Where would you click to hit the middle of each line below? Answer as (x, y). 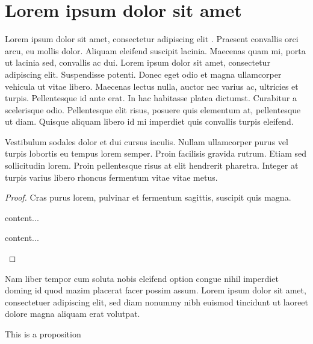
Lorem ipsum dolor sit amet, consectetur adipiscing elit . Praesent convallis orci (152, 39)
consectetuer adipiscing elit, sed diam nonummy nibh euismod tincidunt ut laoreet (157, 302)
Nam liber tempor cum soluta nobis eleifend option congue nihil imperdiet (142, 278)
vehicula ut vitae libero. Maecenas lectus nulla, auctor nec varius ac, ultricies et (152, 86)
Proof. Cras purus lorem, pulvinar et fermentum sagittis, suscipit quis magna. (148, 197)
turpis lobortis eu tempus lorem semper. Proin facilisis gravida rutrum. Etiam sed (156, 153)
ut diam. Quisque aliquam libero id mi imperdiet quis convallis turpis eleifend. (149, 121)
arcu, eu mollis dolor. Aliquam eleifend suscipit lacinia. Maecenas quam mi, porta (155, 50)
